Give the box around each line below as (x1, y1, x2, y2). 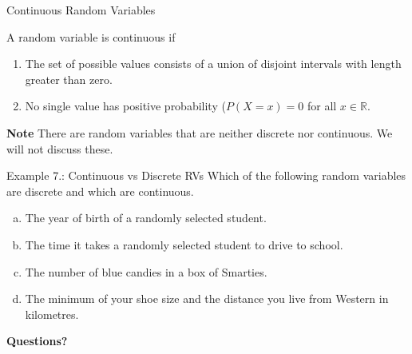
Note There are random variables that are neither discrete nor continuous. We (6, 124, 393, 141)
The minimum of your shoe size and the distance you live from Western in (25, 290, 389, 307)
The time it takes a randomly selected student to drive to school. (25, 236, 343, 253)
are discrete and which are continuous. (6, 182, 194, 199)
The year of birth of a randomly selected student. (25, 209, 267, 226)
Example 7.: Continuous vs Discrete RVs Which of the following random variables (6, 167, 406, 184)
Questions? (6, 332, 68, 349)
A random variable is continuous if (6, 28, 176, 45)
